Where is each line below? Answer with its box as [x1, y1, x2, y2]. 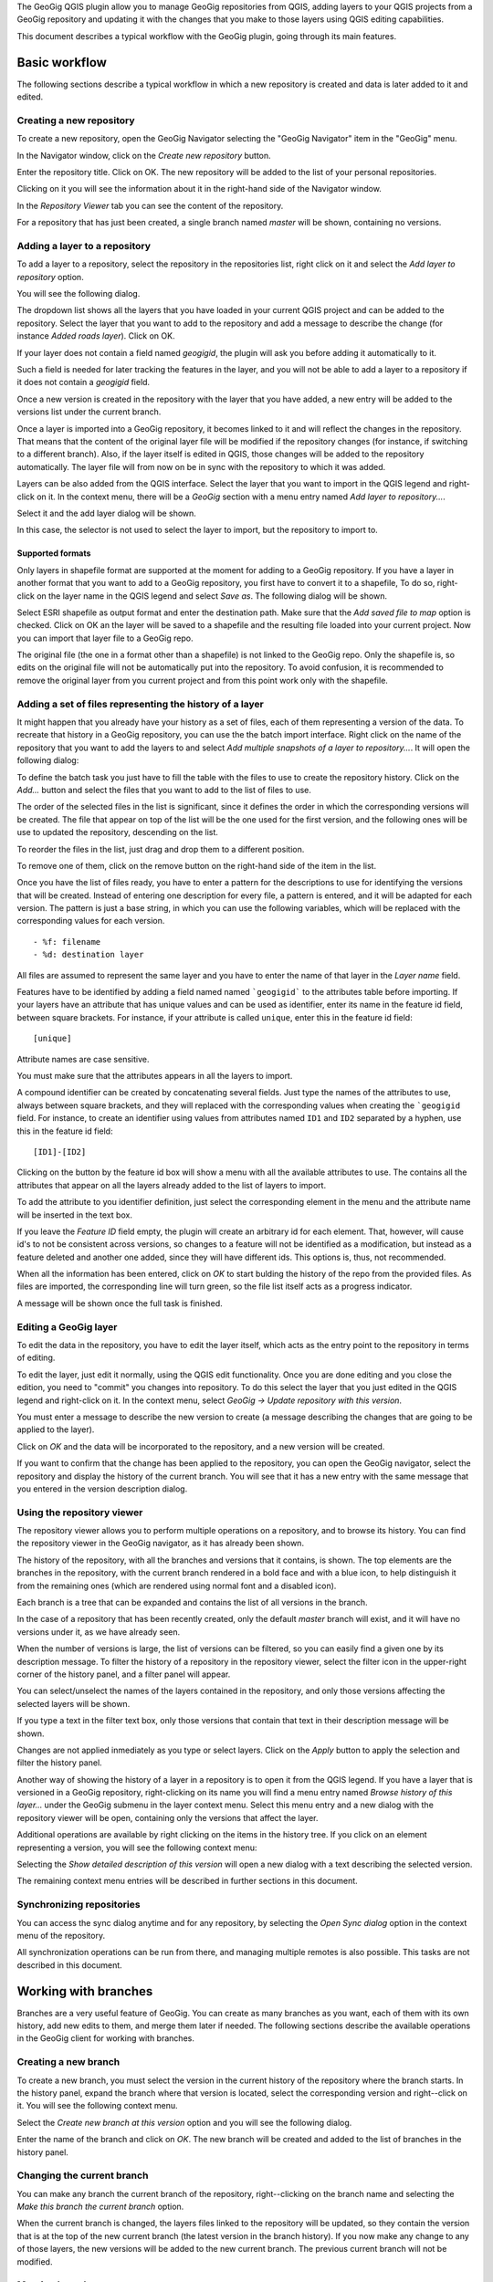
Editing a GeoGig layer [16, 1320, 118, 1333]
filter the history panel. [16, 1757, 102, 1768]
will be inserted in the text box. [16, 1209, 132, 1220]
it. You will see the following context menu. [16, 2100, 178, 2111]
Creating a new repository [16, 114, 136, 127]
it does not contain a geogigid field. [16, 377, 151, 388]
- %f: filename [33, 937, 101, 947]
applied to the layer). [16, 1424, 95, 1435]
